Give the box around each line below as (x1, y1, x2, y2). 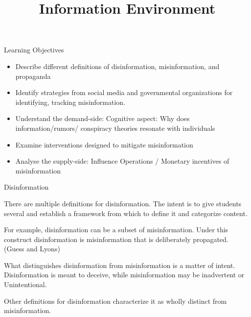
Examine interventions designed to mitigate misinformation (15, 139, 193, 149)
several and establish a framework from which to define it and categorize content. (4, 208, 248, 218)
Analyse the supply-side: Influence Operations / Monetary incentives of (15, 156, 229, 166)
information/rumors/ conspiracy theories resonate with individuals (15, 122, 215, 133)
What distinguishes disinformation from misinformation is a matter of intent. (4, 260, 235, 270)
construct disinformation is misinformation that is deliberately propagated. (4, 234, 228, 244)
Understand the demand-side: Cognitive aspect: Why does (15, 113, 190, 123)
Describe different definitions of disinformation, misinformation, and (15, 61, 220, 71)
